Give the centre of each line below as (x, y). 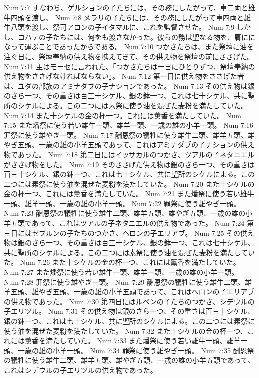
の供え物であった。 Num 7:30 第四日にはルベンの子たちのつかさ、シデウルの (129, 301)
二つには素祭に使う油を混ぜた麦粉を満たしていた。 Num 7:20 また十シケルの (129, 184)
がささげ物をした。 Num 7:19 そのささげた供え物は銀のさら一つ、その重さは (129, 164)
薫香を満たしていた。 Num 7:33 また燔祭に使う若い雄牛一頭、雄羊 (132, 340)
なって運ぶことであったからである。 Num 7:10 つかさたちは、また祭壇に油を (129, 47)
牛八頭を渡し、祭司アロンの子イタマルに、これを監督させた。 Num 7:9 (119, 27)
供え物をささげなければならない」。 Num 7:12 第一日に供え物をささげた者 (124, 76)
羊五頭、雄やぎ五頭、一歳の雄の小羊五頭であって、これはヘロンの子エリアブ (129, 291)
